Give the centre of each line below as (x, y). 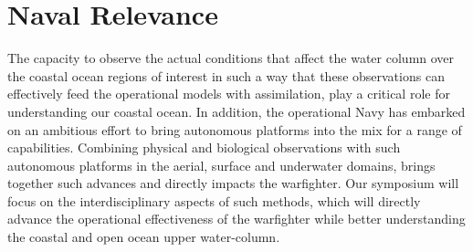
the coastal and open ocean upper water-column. (144, 237)
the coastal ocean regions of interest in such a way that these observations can (226, 75)
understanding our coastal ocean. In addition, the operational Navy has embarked (236, 111)
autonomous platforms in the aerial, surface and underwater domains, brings (221, 165)
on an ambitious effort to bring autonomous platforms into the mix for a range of (235, 129)
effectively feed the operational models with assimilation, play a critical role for (229, 94)
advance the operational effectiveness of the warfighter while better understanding (236, 219)
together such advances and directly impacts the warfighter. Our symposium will (233, 183)
